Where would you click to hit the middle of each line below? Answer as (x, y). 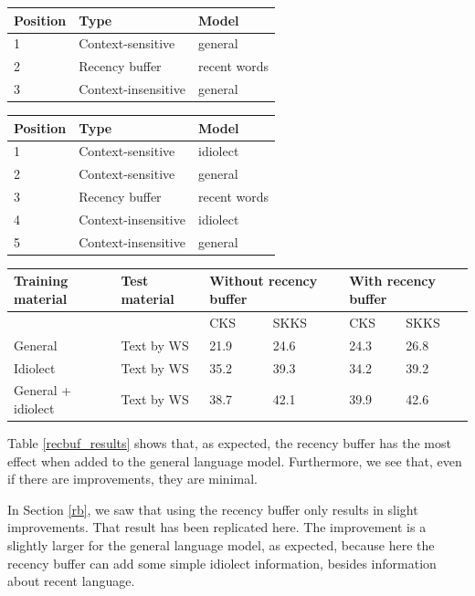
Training (41, 281)
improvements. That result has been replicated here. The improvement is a (217, 527)
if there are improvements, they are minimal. (132, 479)
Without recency (264, 281)
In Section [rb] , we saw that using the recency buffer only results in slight (213, 509)
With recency (392, 281)
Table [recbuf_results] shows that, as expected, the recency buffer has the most (229, 443)
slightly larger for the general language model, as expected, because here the (221, 545)
